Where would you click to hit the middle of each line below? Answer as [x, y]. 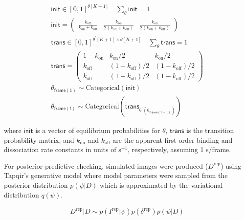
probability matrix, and [39, 140]
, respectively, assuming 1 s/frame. [179, 149]
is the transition [210, 130]
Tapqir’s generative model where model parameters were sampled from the [116, 175]
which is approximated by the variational [161, 185]
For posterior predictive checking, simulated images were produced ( [106, 165]
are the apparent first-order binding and [173, 140]
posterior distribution [36, 185]
